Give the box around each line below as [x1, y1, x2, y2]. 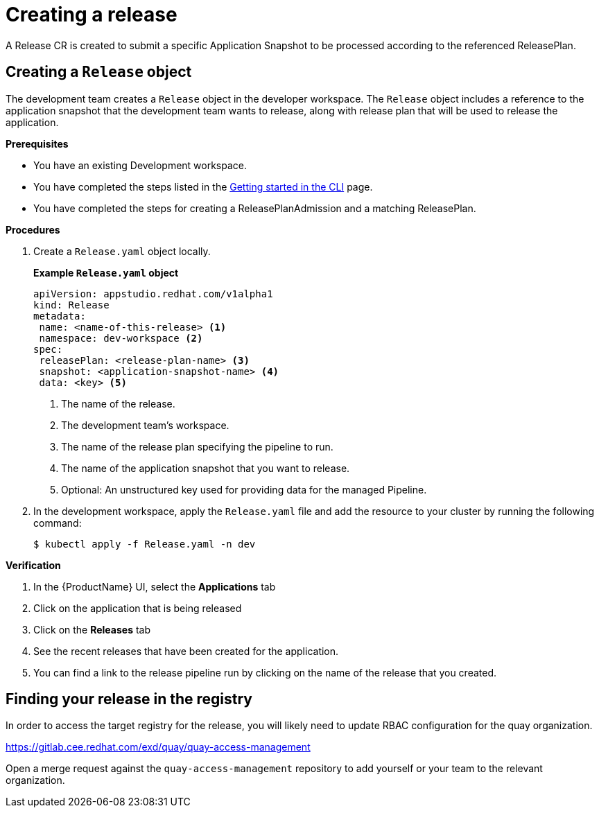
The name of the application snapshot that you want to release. [61, 462, 350, 474]
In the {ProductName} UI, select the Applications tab [33, 580, 276, 593]
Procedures [6, 223, 60, 236]
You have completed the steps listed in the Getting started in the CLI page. [33, 180, 373, 193]
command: [33, 516, 82, 529]
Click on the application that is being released [33, 602, 242, 614]
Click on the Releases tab [33, 623, 151, 636]
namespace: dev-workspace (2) [39, 332, 203, 344]
